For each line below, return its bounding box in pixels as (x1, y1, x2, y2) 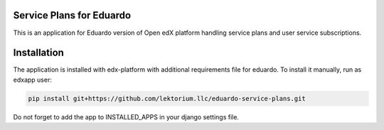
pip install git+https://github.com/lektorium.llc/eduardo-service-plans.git (28, 94, 306, 102)
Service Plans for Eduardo (13, 9, 132, 21)
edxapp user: (13, 75, 53, 84)
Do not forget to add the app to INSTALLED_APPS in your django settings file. (13, 112, 240, 121)
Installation (13, 47, 64, 59)
